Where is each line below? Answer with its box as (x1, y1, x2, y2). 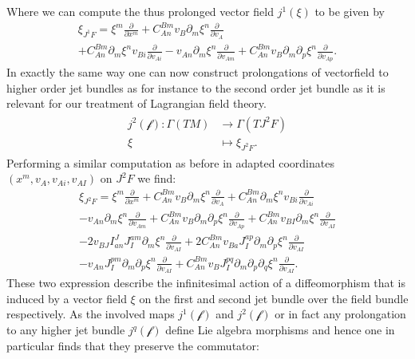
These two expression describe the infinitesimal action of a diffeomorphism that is (6, 274, 405, 291)
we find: (137, 170, 176, 187)
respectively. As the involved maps (6, 306, 175, 322)
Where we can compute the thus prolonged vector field (6, 3, 275, 19)
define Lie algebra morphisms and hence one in (165, 322, 395, 338)
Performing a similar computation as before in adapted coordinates (6, 154, 334, 171)
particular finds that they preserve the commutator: (6, 337, 259, 353)
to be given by (314, 3, 385, 19)
